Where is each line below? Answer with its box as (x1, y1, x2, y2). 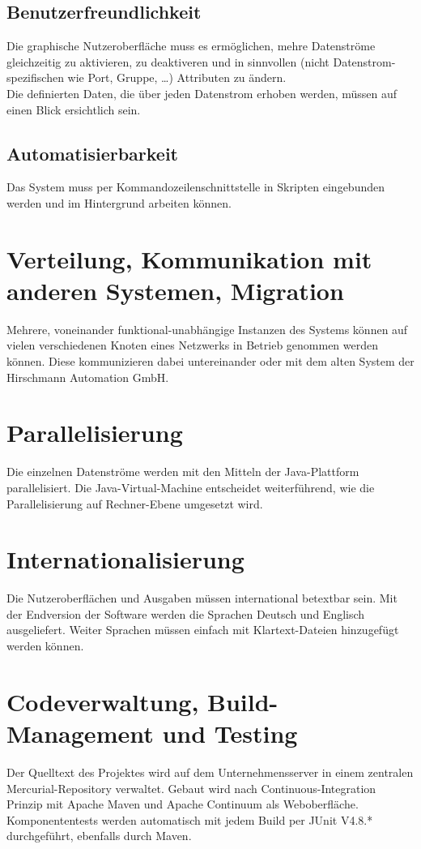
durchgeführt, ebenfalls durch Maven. (6, 827, 192, 844)
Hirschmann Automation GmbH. (6, 368, 169, 385)
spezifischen (6, 69, 64, 86)
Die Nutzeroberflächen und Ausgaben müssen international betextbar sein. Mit (6, 590, 398, 607)
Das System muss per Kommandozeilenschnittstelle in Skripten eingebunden (6, 178, 385, 195)
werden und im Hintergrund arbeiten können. (6, 194, 232, 211)
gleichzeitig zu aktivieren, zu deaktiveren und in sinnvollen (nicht (6, 53, 330, 70)
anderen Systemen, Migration (6, 273, 344, 307)
